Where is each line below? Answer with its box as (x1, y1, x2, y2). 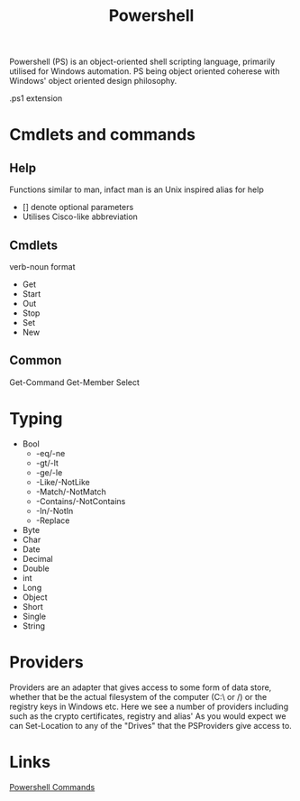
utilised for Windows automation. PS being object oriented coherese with (9, 66, 280, 77)
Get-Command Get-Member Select (9, 376, 140, 388)
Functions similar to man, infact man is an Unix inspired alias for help (9, 184, 264, 195)
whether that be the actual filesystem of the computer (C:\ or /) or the (9, 691, 268, 702)
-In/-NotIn (35, 505, 74, 516)
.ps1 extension (9, 93, 63, 104)
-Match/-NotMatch (35, 486, 106, 497)
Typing (9, 409, 63, 428)
